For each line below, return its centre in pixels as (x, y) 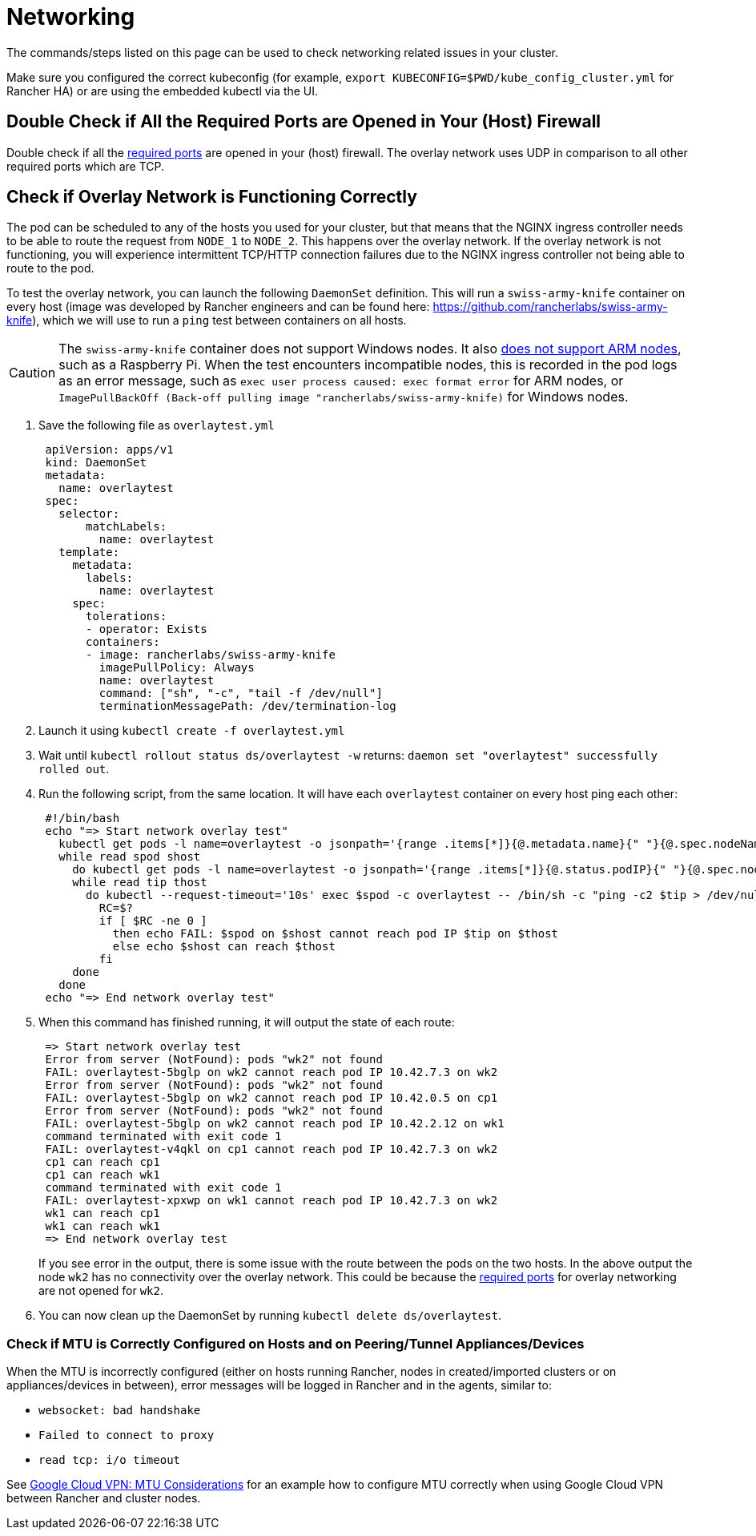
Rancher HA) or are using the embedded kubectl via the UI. (163, 91)
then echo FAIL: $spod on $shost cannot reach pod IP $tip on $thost (336, 934)
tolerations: (127, 617)
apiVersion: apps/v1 (109, 450)
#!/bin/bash (82, 818)
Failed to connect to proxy (127, 1435)
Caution (32, 373)
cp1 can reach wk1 (103, 1175)
